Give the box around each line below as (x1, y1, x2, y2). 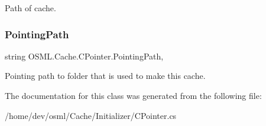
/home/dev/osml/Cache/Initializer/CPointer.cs (5, 109, 177, 121)
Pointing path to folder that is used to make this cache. (5, 69, 206, 82)
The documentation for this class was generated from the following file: (5, 89, 262, 101)
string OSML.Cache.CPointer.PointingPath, (5, 49, 164, 62)
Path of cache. (5, 2, 56, 14)
